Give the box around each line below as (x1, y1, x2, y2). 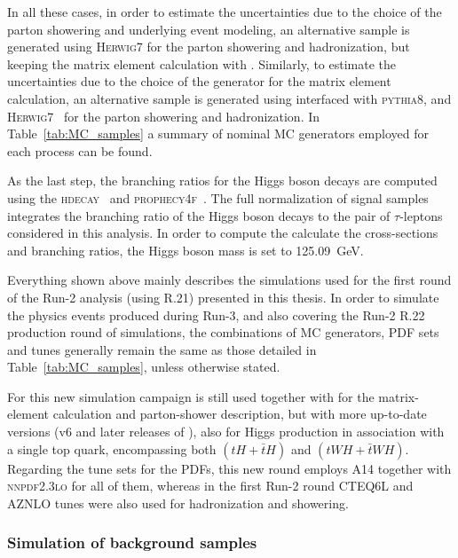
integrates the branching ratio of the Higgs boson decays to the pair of (7, 206, 391, 224)
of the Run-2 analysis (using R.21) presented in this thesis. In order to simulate (7, 287, 439, 306)
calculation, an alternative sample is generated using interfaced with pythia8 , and (7, 89, 452, 107)
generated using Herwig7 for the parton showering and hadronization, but (7, 37, 410, 56)
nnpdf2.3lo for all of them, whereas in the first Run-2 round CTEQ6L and (7, 476, 414, 495)
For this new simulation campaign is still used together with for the (7, 387, 375, 405)
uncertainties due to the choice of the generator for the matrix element (7, 72, 391, 90)
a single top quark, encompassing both (7, 439, 217, 458)
